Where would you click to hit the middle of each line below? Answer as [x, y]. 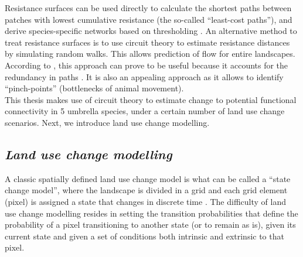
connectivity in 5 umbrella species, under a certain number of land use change [145, 111]
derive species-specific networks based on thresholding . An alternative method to [151, 31]
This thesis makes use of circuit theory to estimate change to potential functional [151, 99]
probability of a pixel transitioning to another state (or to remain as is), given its [150, 225]
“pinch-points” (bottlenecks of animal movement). [94, 88]
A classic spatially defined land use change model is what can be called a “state [148, 178]
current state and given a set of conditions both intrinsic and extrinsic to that [144, 236]
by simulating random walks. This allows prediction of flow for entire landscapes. [150, 54]
